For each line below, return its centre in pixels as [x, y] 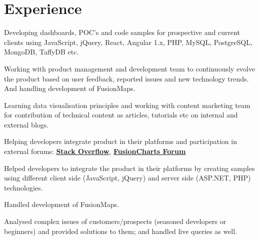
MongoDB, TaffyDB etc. [41, 52]
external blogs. [26, 124]
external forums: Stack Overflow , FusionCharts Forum [95, 151]
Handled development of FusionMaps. [61, 204]
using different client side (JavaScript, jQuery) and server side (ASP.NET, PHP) [127, 178]
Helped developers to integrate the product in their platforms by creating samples [129, 168]
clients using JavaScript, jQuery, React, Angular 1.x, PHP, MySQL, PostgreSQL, [128, 42]
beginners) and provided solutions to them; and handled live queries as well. [121, 231]
